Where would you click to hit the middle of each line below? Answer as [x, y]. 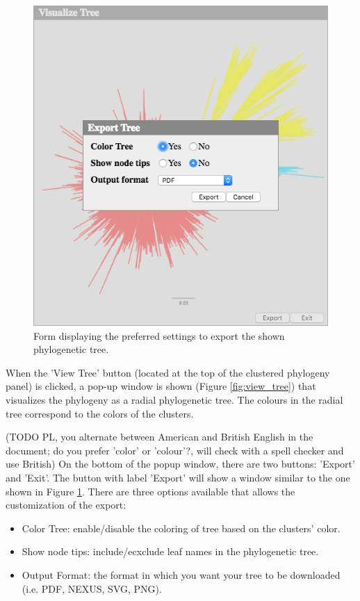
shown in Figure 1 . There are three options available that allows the [150, 491]
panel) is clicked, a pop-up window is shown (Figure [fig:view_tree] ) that [161, 386]
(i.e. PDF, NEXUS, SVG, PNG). [92, 588]
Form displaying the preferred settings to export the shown [159, 335]
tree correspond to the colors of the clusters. [100, 413]
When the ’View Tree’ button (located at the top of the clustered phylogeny [168, 372]
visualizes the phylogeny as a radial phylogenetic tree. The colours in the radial [174, 400]
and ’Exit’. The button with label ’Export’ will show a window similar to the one [178, 478]
